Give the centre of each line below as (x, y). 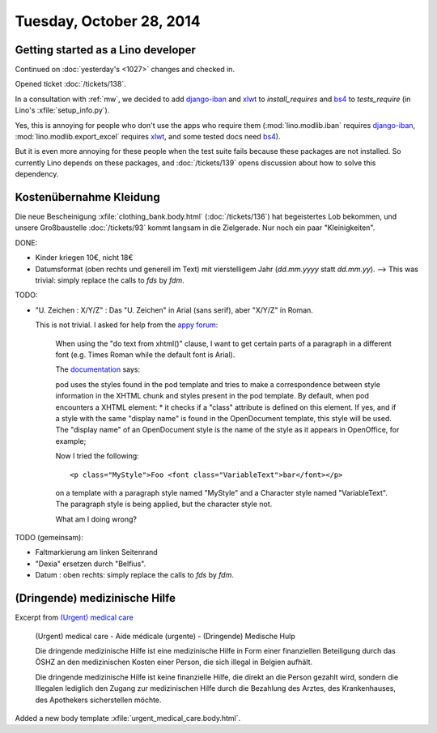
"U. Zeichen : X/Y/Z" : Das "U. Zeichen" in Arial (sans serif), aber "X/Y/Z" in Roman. (174, 310)
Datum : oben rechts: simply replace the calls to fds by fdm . (134, 575)
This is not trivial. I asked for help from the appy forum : (127, 325)
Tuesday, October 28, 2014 (108, 21)
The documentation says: (98, 369)
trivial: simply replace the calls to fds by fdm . (110, 280)
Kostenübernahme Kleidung (88, 197)
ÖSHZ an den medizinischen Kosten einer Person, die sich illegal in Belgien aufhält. (174, 662)
